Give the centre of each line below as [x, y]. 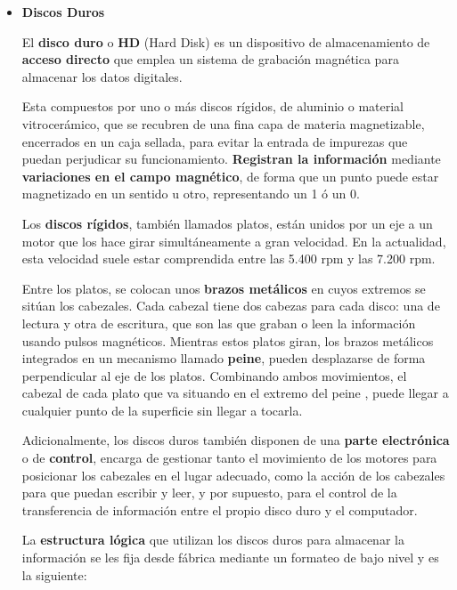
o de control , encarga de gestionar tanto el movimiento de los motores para [229, 458]
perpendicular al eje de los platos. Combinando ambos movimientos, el [214, 375]
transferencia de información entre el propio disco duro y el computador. [220, 509]
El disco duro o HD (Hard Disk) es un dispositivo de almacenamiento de [226, 41]
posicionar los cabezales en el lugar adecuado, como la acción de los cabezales [233, 475]
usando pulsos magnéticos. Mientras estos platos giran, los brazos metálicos [228, 340]
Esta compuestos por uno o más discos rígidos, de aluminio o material [213, 106]
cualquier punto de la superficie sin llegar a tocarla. [162, 410]
